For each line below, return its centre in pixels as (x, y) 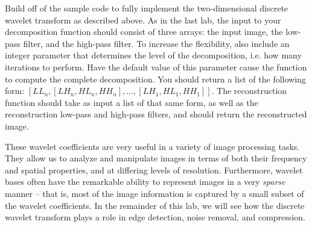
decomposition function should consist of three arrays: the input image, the (144, 32)
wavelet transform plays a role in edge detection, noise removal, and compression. (155, 217)
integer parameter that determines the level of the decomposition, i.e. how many (153, 55)
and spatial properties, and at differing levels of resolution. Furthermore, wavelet (154, 169)
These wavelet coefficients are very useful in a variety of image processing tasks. (152, 146)
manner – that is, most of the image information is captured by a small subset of (154, 193)
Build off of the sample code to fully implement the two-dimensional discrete (147, 8)
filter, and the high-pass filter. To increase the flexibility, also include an (156, 43)
